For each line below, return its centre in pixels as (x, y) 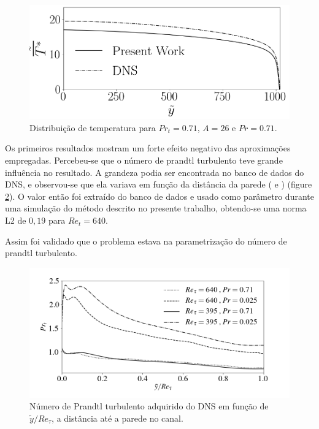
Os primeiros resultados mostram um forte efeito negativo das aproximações (148, 148)
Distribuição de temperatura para (93, 127)
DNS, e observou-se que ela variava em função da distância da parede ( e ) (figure (159, 184)
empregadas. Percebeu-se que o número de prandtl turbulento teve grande (144, 160)
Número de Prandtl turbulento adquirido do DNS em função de (149, 406)
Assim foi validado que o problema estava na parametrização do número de (146, 241)
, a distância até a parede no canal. (117, 418)
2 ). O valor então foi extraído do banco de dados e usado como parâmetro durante (159, 196)
